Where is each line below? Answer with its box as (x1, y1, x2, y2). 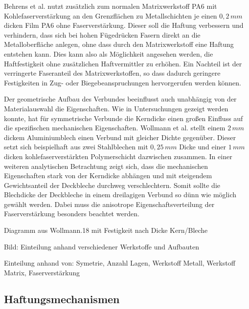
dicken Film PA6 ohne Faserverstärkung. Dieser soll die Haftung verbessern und (4, 20, 244, 30)
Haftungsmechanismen (4, 291, 120, 306)
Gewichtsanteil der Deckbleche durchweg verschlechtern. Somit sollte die (4, 180, 221, 190)
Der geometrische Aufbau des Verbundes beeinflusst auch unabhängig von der (4, 94, 237, 104)
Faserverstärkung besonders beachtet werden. (4, 208, 139, 219)
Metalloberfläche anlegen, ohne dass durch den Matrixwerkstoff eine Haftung (4, 39, 234, 49)
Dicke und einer (179, 142, 226, 152)
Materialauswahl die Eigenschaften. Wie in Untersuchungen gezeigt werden (4, 103, 228, 113)
